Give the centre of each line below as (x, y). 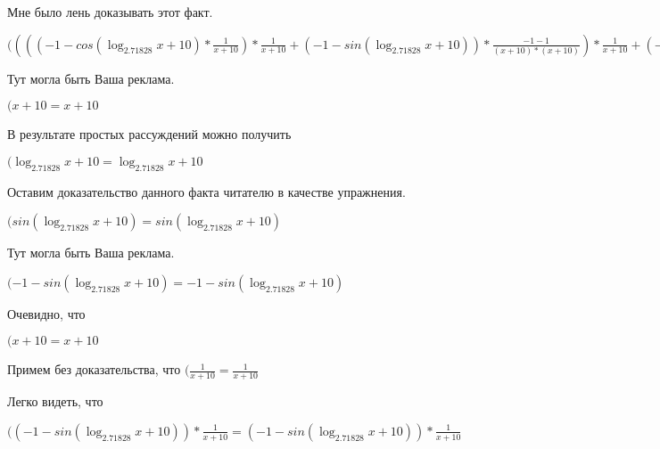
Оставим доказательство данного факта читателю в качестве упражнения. (206, 191)
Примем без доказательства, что (94, 369)
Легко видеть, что (55, 401)
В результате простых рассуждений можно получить (149, 134)
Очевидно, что (46, 313)
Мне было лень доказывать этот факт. (110, 12)
